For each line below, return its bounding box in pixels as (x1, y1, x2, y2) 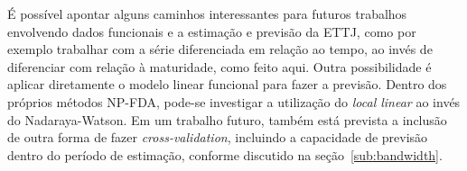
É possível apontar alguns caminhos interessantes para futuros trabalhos (7, 4, 407, 22)
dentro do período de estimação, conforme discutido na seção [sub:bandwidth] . (7, 145, 443, 164)
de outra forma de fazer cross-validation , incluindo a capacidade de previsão (7, 128, 428, 147)
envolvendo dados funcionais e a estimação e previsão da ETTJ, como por (7, 22, 416, 40)
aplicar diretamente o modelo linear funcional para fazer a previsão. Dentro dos (7, 75, 447, 94)
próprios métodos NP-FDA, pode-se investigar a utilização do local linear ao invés (7, 92, 461, 111)
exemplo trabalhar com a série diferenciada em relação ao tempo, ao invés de (7, 40, 433, 58)
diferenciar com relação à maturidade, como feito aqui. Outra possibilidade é (7, 57, 432, 76)
